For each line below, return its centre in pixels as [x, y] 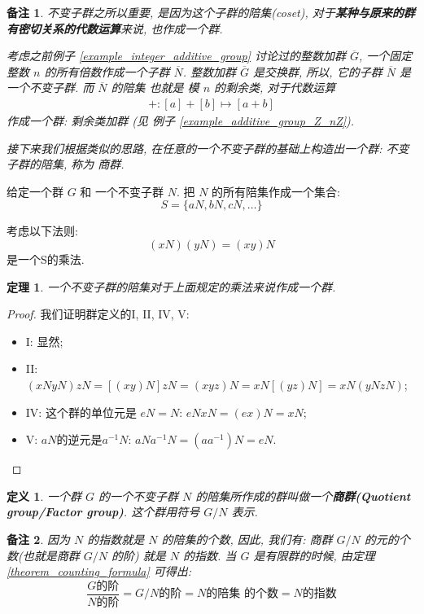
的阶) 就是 [139, 555]
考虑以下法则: [42, 231]
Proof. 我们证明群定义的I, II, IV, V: [98, 314]
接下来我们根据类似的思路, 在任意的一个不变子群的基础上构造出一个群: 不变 [208, 148]
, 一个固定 [385, 56]
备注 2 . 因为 [38, 539]
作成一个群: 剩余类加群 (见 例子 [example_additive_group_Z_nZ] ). [181, 121]
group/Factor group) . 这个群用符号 [103, 512]
